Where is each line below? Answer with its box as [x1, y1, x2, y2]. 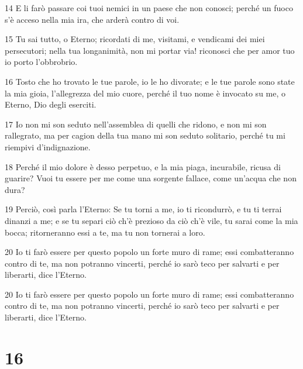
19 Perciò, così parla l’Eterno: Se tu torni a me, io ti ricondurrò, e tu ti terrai [5, 203, 282, 215]
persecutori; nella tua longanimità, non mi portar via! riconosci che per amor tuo [5, 44, 295, 56]
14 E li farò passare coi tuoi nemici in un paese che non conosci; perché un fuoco [5, 2, 293, 13]
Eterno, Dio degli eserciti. [5, 98, 97, 111]
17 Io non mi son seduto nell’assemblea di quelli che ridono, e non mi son [5, 118, 267, 130]
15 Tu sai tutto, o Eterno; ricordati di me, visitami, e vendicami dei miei [5, 33, 265, 45]
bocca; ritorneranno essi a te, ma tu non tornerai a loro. [5, 226, 205, 238]
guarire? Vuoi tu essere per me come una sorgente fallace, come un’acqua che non [5, 172, 297, 184]
